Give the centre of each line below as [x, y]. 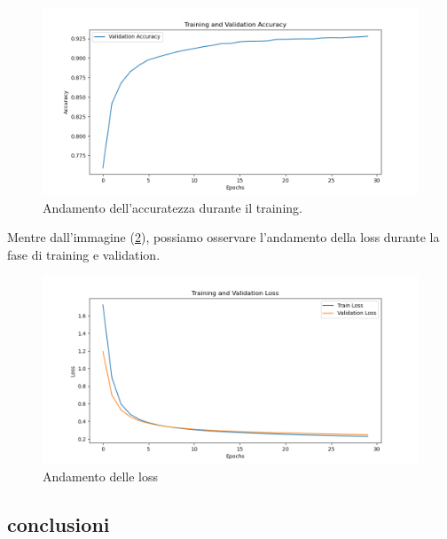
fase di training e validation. [84, 254]
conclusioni [59, 523]
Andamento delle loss [101, 476]
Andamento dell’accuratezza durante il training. [173, 207]
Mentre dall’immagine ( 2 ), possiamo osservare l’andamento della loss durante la [223, 237]
